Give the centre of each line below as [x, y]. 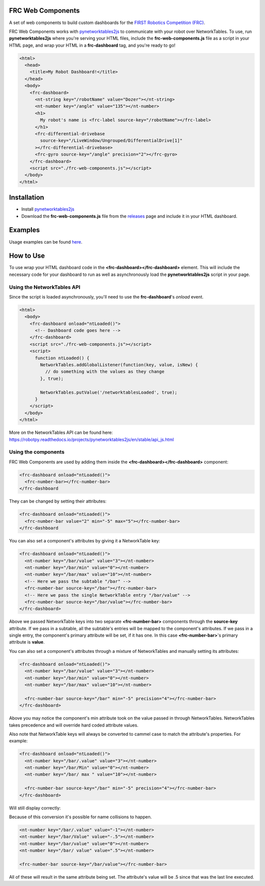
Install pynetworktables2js [48, 209]
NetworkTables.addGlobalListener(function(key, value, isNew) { [119, 365]
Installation [26, 198]
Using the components [37, 452]
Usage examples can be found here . [46, 242]
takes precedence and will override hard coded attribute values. [74, 725]
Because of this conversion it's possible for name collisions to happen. [80, 817]
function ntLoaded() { [62, 358]
